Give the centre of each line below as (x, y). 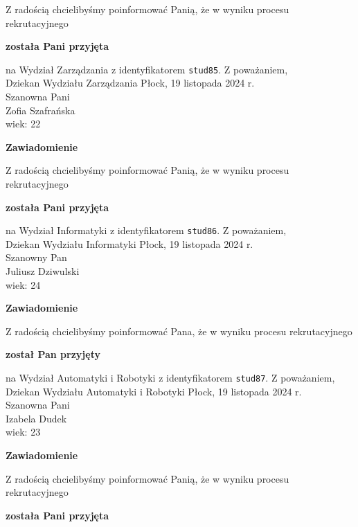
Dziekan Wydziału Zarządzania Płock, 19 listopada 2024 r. (130, 83)
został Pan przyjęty (53, 354)
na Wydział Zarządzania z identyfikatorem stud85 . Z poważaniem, (147, 69)
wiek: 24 (23, 284)
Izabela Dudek (36, 418)
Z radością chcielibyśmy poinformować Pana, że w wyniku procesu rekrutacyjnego (179, 331)
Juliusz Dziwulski (43, 271)
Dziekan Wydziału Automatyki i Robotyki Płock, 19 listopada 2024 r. (154, 391)
